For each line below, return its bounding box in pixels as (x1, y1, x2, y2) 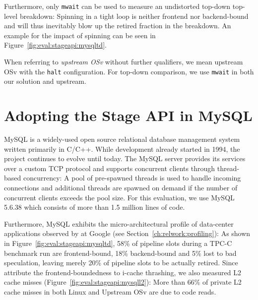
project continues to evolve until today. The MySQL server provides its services (4, 153, 246, 164)
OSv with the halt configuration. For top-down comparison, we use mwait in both (4, 66, 254, 76)
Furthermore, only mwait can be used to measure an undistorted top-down (4, 1, 231, 11)
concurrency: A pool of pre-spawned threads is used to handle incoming (23, 173, 241, 183)
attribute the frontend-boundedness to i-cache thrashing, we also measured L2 (4, 267, 241, 277)
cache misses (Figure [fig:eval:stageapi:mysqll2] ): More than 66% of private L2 (4, 277, 242, 287)
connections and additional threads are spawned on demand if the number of (4, 182, 238, 192)
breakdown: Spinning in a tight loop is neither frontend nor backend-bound (19, 10, 249, 21)
